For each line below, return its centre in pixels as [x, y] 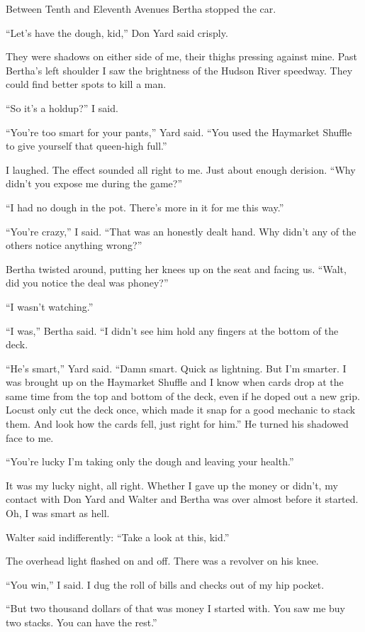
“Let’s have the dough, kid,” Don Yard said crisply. [117, 32]
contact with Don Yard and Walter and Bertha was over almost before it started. [182, 499]
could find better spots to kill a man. [86, 84]
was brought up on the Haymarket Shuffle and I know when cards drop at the [175, 382]
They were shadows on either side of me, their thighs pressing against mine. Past [181, 56]
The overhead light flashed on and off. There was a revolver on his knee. [162, 561]
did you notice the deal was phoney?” [87, 283]
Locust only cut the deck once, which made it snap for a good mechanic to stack [181, 410]
